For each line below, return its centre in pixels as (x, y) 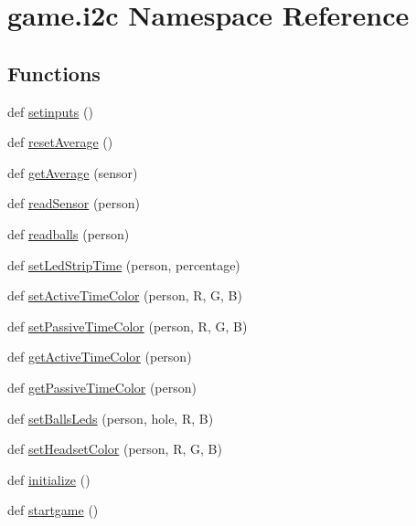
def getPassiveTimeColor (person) (102, 387)
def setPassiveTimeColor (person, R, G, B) (128, 326)
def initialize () (49, 479)
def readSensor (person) (74, 203)
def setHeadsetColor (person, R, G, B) (115, 449)
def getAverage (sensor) (73, 172)
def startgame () (53, 510)
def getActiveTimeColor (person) (100, 357)
